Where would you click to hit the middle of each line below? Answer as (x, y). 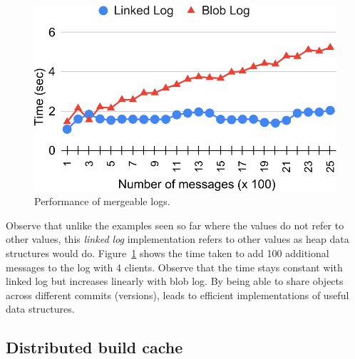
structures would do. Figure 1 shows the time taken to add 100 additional (168, 253)
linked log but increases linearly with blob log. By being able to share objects (175, 281)
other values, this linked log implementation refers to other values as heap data (177, 239)
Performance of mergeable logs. (102, 201)
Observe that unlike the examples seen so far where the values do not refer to (175, 225)
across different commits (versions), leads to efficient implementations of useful (177, 295)
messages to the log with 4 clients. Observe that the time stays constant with (174, 267)
